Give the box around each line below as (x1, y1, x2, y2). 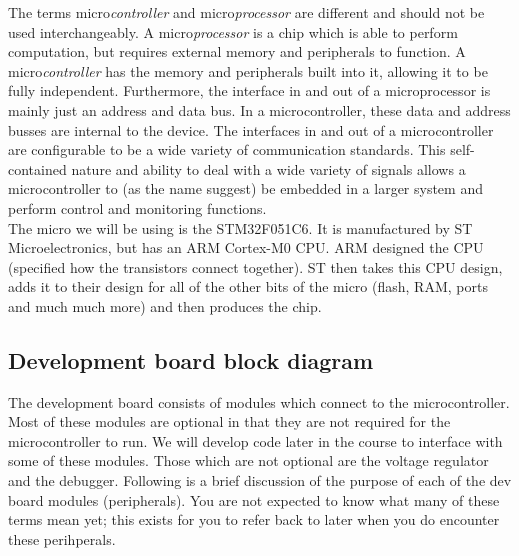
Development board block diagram (8, 344, 374, 375)
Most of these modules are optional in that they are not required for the (8, 411, 451, 432)
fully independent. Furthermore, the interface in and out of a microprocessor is (8, 80, 491, 101)
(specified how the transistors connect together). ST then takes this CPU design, (8, 256, 503, 277)
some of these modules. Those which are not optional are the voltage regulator (8, 450, 489, 471)
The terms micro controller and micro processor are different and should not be (8, 2, 485, 22)
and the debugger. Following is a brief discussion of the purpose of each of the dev (8, 470, 512, 491)
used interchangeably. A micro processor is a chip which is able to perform (8, 21, 458, 42)
